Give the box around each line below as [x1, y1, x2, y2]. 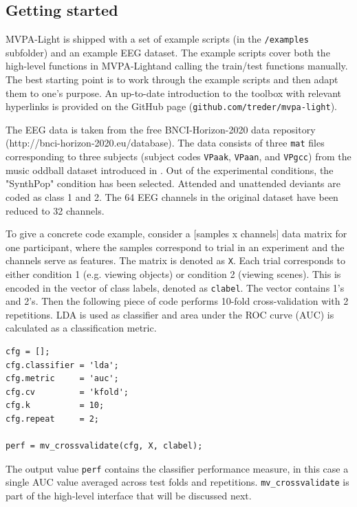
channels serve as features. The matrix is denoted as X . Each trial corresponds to [6, 253, 345, 268]
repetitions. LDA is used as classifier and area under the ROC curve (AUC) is [6, 307, 334, 321]
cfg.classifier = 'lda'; [6, 360, 119, 370]
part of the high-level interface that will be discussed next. [6, 488, 252, 503]
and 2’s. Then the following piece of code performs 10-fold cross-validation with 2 [6, 294, 349, 308]
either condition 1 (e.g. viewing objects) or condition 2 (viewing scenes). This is [6, 267, 341, 281]
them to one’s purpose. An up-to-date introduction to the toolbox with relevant [6, 85, 341, 100]
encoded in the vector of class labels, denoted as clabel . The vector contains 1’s [6, 280, 345, 294]
